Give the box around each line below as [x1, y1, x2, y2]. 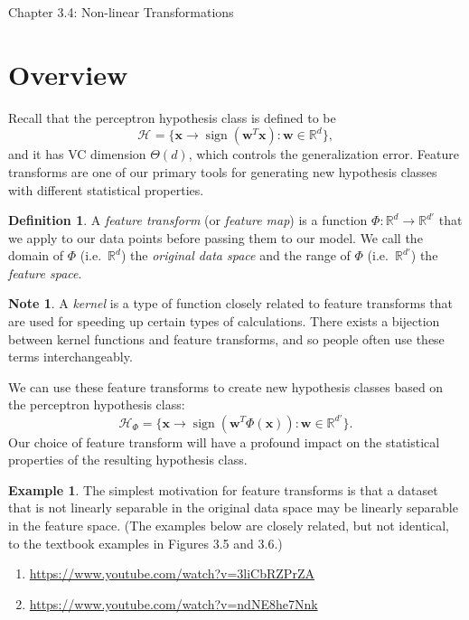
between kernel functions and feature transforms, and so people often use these [8, 329, 445, 348]
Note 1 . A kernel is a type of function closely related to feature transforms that [8, 294, 454, 313]
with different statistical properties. [8, 180, 204, 199]
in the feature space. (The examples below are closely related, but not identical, [8, 515, 449, 534]
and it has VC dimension [8, 145, 146, 164]
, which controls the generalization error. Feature [188, 145, 459, 164]
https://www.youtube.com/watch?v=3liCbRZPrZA [29, 564, 314, 583]
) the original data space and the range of [120, 246, 351, 265]
